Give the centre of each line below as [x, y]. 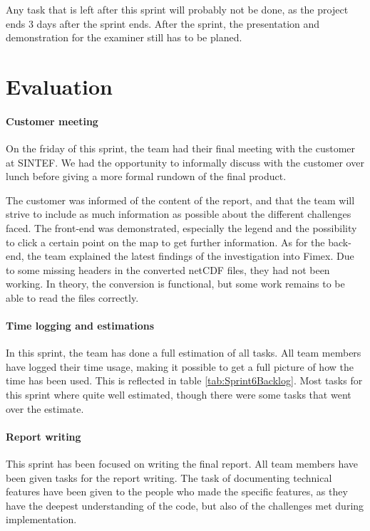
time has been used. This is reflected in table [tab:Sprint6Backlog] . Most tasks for [184, 380]
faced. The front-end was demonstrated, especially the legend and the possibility [181, 227]
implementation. [41, 519]
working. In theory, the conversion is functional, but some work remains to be [175, 284]
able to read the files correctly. [72, 297]
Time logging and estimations [80, 326]
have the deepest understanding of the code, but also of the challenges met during [185, 505]
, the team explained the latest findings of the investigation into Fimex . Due [187, 256]
